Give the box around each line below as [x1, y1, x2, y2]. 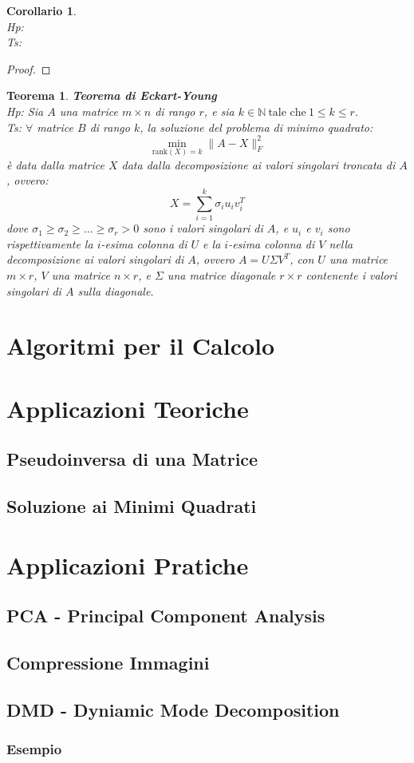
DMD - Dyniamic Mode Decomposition [6, 697, 340, 721]
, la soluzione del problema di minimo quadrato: [140, 118, 373, 135]
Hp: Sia [6, 102, 44, 119]
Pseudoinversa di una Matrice [6, 447, 258, 471]
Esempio [6, 739, 62, 759]
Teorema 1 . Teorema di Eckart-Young [6, 87, 217, 104]
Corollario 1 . [6, 2, 77, 18]
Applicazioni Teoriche [6, 391, 249, 424]
